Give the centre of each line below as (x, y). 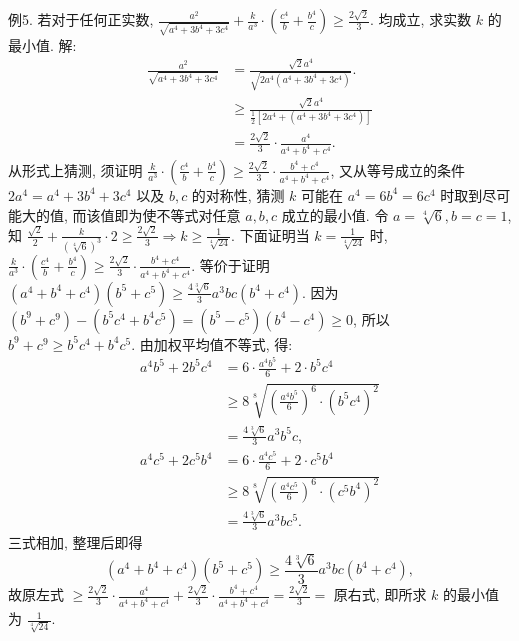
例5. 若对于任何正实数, (81, 19)
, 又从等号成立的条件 (397, 169)
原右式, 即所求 (380, 594)
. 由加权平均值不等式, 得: (212, 343)
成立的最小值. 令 (335, 214)
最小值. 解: (42, 44)
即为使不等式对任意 (177, 214)
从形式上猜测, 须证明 (75, 169)
